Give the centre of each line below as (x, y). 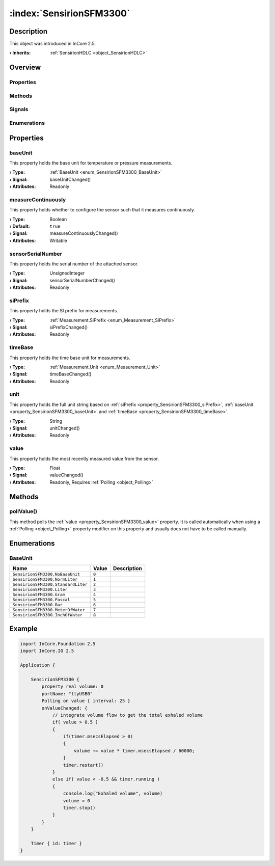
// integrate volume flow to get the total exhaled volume (128, 715)
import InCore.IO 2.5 (47, 651)
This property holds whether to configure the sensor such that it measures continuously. (102, 210)
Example (23, 628)
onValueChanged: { (64, 708)
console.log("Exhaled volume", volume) (113, 794)
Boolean (58, 219)
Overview (25, 67)
